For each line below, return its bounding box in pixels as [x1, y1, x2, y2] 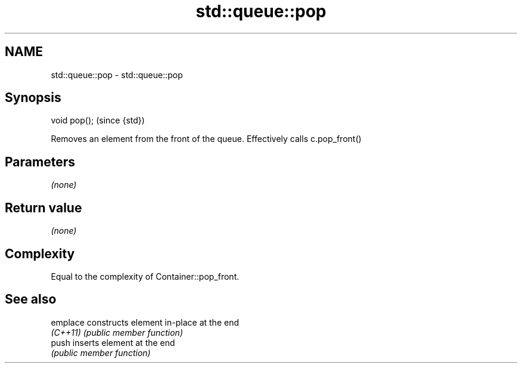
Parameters [5, 154, 75, 169]
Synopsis [5, 90, 61, 106]
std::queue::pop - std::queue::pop [51, 69, 183, 80]
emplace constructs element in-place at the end [51, 317, 239, 327]
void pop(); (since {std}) [51, 115, 145, 126]
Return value [5, 200, 82, 215]
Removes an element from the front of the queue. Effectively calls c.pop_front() [51, 134, 362, 144]
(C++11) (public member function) [51, 327, 183, 338]
